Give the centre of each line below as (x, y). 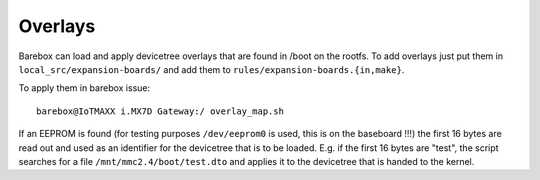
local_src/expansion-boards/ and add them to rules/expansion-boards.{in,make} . (211, 69)
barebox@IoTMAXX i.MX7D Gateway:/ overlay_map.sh (160, 111)
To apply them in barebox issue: (84, 88)
